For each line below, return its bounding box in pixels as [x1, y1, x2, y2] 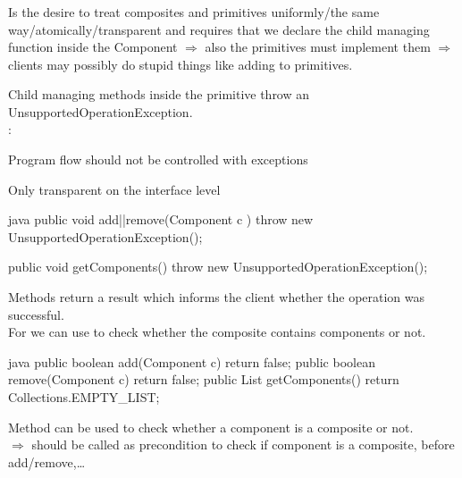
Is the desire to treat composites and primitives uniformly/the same [8, 2, 380, 21]
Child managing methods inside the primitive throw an [8, 85, 310, 104]
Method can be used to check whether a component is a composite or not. [8, 417, 414, 436]
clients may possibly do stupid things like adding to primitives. [8, 55, 353, 73]
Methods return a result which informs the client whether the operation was [8, 288, 425, 306]
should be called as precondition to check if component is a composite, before [31, 435, 455, 454]
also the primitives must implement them [205, 38, 431, 56]
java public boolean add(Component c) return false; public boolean [8, 352, 375, 371]
